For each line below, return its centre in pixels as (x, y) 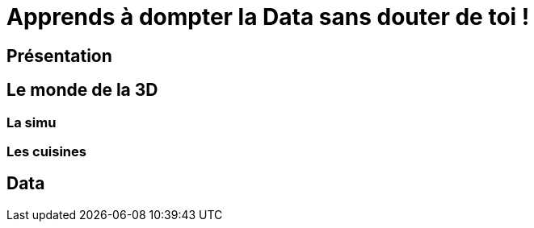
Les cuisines (46, 151)
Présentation (59, 56)
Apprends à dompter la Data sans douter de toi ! (268, 17)
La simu (32, 122)
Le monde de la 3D (82, 90)
